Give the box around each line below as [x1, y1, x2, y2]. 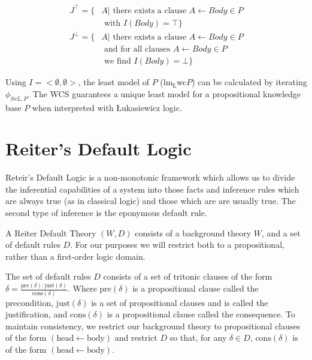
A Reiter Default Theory [5, 226, 96, 239]
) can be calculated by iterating [192, 76, 307, 88]
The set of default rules [5, 270, 91, 283]
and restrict [114, 331, 157, 344]
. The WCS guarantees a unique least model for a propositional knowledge [28, 87, 301, 100]
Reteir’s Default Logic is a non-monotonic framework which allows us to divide [5, 171, 295, 184]
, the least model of [78, 76, 150, 88]
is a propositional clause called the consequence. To [107, 308, 295, 320]
